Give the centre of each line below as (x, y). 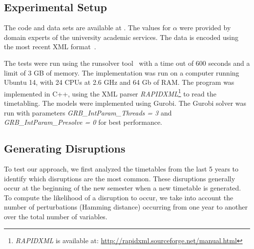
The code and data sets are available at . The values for (87, 28)
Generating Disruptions (65, 148)
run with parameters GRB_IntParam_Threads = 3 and (88, 112)
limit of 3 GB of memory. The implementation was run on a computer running (122, 72)
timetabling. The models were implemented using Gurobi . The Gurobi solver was (125, 103)
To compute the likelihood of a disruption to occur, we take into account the (119, 197)
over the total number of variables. (56, 216)
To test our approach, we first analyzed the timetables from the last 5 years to (121, 169)
